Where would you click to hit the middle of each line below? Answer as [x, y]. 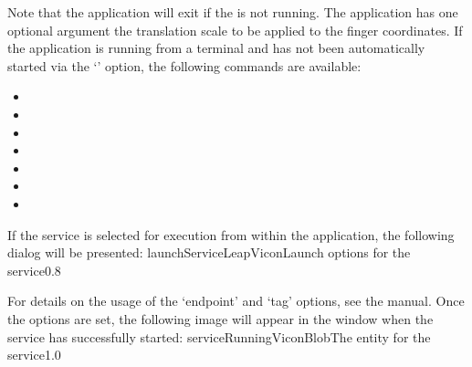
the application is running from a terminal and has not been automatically [216, 48]
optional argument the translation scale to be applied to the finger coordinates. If [235, 30]
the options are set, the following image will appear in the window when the [220, 318]
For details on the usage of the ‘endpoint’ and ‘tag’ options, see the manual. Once [236, 301]
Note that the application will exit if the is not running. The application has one [233, 12]
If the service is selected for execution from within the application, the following [231, 234]
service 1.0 [34, 355]
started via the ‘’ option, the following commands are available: [184, 65]
